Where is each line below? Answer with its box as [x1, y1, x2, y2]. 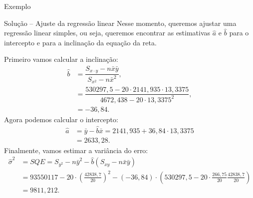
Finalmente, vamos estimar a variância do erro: [4, 145, 148, 155]
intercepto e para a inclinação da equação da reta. [4, 37, 157, 47]
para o [229, 27, 249, 38]
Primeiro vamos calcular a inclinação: [4, 54, 118, 64]
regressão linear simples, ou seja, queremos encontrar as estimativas [4, 27, 211, 38]
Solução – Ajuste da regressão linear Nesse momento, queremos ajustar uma [4, 17, 237, 28]
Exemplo [4, 1, 31, 11]
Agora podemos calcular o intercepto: [4, 114, 118, 124]
